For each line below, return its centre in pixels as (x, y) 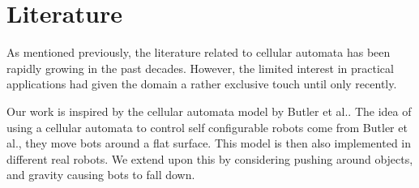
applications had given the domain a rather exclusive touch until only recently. (202, 84)
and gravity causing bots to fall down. (101, 175)
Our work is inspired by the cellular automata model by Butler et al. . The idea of (209, 111)
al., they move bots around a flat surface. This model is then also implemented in (209, 143)
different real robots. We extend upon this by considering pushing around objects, (210, 158)
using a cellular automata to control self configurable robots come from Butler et (207, 127)
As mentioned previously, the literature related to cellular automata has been (199, 52)
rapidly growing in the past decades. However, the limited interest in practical (200, 68)
